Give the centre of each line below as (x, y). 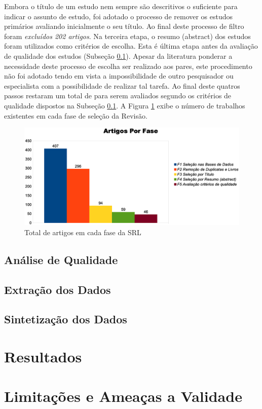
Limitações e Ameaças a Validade (123, 396)
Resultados (43, 356)
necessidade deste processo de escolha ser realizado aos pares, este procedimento (128, 66)
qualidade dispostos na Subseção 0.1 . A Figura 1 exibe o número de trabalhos (125, 105)
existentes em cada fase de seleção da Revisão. (76, 115)
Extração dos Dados (58, 289)
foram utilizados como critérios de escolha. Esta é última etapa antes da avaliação (131, 46)
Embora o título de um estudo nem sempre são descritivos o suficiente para (121, 6)
